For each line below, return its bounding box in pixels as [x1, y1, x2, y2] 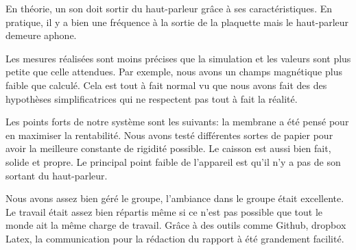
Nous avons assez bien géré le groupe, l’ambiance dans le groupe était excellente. [5, 191, 344, 205]
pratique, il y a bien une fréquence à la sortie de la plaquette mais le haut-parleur [5, 14, 349, 29]
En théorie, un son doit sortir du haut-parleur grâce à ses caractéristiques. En [5, 1, 333, 15]
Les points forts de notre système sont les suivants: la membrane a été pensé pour [5, 114, 349, 129]
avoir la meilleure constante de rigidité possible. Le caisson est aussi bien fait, [5, 141, 331, 155]
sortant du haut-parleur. [5, 168, 108, 182]
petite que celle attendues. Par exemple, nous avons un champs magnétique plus [5, 64, 342, 79]
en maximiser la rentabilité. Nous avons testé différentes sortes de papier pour [5, 127, 333, 142]
